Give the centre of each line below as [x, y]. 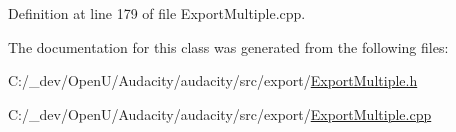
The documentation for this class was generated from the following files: [228, 46]
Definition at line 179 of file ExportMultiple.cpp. [157, 13]
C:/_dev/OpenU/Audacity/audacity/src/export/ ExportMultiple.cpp [220, 113]
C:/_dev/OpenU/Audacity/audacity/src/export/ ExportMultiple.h [213, 80]
